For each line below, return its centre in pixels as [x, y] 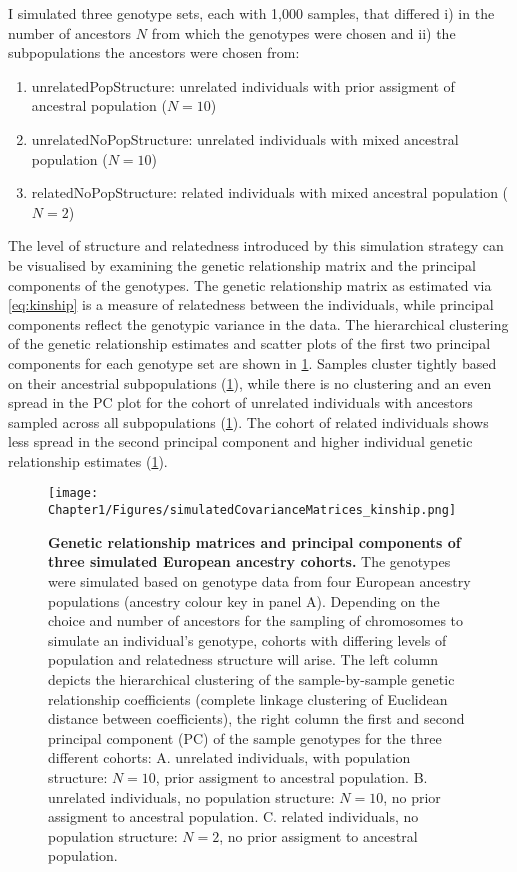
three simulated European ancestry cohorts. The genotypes [249, 561]
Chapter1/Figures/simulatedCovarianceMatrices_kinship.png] [252, 510]
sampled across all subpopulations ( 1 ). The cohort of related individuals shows [248, 421]
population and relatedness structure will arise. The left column [243, 659]
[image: [73, 493]
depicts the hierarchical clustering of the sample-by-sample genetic [251, 678]
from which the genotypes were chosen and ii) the [303, 32]
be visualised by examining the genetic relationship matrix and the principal [242, 264]
